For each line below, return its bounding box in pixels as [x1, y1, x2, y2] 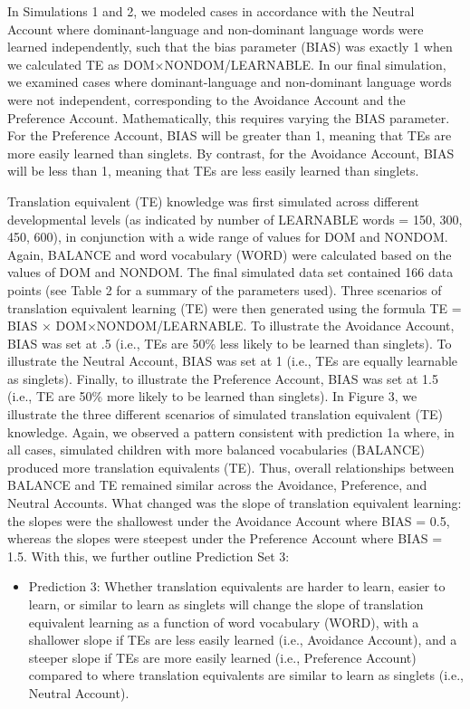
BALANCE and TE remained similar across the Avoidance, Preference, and [7, 475, 427, 494]
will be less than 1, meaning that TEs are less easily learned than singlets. [7, 161, 419, 180]
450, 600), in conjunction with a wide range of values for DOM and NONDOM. [7, 227, 448, 246]
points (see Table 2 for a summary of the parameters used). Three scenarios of [7, 280, 442, 299]
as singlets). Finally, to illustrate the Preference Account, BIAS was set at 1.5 [7, 369, 438, 388]
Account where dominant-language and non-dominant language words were [7, 19, 424, 38]
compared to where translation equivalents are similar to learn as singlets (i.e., [28, 666, 464, 685]
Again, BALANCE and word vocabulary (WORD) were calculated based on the [7, 244, 452, 263]
